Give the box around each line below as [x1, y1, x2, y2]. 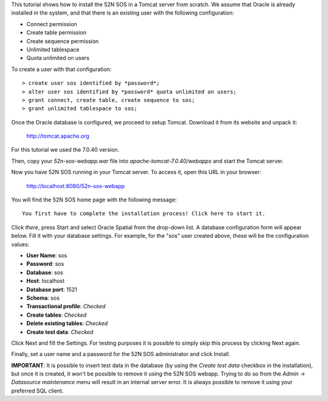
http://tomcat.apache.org [26, 132, 89, 140]
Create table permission [26, 29, 87, 36]
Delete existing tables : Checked [26, 320, 108, 327]
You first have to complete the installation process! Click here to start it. [22, 210, 265, 217]
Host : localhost [26, 277, 65, 285]
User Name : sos [26, 252, 67, 259]
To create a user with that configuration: [11, 66, 112, 73]
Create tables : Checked [26, 311, 87, 318]
